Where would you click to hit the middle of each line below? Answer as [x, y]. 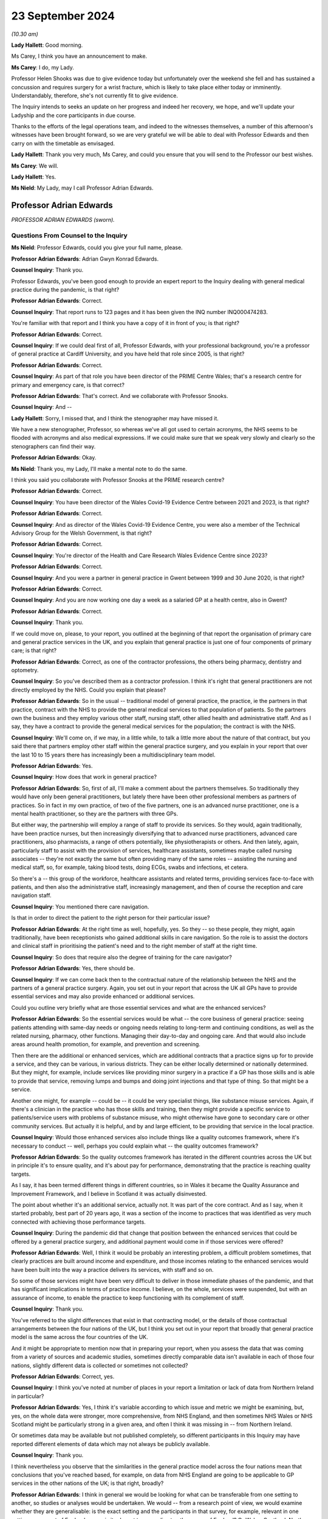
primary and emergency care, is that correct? [68, 385]
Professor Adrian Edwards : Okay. [54, 458]
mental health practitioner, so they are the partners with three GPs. [95, 814]
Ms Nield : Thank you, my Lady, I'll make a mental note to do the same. [99, 468]
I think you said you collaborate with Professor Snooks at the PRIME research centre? [118, 480]
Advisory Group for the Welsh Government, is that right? [81, 533]
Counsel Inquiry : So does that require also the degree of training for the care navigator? [121, 957]
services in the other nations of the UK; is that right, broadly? [87, 1483]
